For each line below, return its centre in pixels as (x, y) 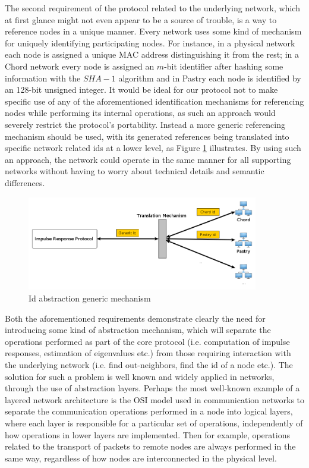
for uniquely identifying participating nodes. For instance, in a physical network (150, 43)
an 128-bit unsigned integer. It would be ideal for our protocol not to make (141, 89)
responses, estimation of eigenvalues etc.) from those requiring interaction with (148, 353)
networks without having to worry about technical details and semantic (135, 171)
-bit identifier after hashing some (224, 66)
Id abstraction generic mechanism (90, 298)
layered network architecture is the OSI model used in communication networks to (155, 399)
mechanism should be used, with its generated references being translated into (147, 136)
